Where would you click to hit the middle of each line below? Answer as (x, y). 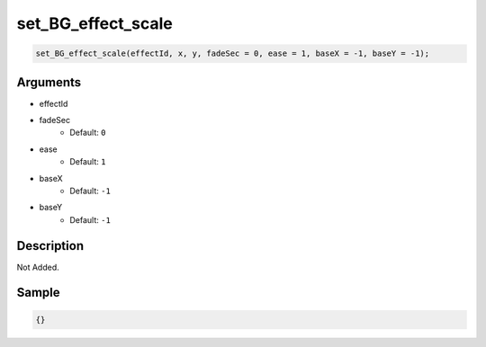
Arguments (49, 82)
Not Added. (38, 267)
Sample (38, 293)
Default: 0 (88, 133)
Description (50, 246)
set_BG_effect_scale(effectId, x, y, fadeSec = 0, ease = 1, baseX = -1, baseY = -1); (233, 53)
